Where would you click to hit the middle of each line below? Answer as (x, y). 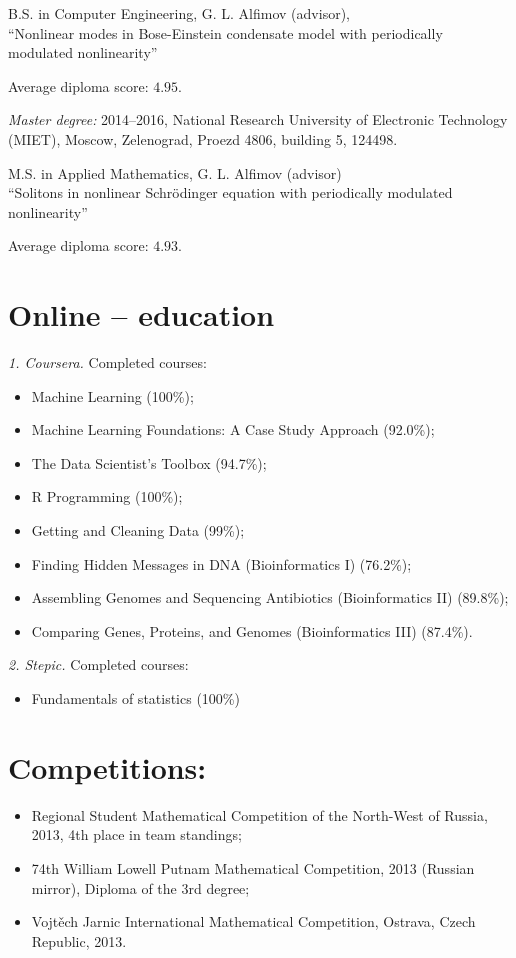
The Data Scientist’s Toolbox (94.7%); (149, 462)
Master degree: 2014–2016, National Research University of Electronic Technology (258, 119)
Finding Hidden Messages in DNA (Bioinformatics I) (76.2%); (221, 563)
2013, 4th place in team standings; (136, 834)
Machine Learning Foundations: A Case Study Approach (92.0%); (233, 429)
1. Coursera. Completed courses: (107, 362)
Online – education (141, 314)
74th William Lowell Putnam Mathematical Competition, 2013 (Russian (253, 867)
